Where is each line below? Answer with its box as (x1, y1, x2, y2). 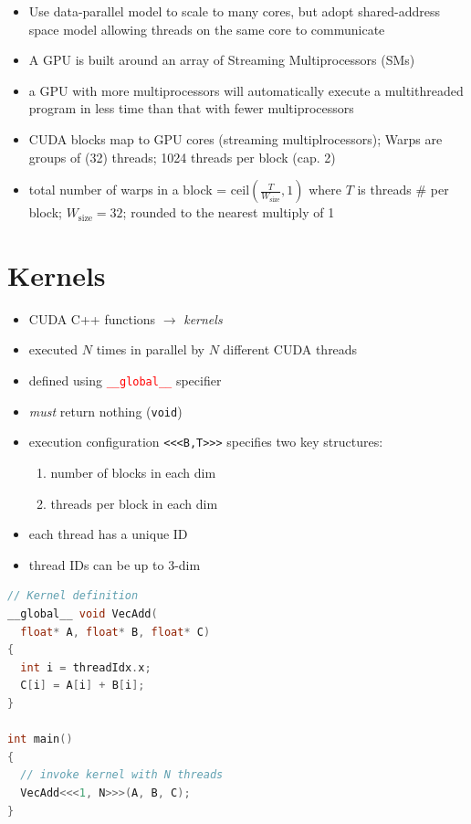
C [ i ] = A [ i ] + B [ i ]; (20, 679, 145, 692)
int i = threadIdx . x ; (20, 660, 152, 674)
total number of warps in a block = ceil (28, 180, 250, 199)
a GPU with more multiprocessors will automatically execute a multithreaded (28, 80, 464, 100)
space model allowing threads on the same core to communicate (28, 19, 385, 38)
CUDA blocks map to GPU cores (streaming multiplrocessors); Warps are (28, 129, 443, 148)
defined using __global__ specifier (28, 371, 222, 390)
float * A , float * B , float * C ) (20, 625, 211, 639)
